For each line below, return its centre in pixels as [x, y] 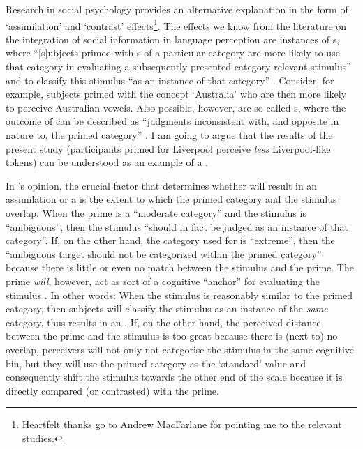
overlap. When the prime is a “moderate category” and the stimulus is [156, 212]
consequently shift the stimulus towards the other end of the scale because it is [174, 377]
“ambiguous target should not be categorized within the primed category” [164, 253]
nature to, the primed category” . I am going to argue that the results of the [169, 135]
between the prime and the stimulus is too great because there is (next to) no [172, 336]
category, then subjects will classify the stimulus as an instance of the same [167, 309]
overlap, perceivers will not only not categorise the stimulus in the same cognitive [180, 349]
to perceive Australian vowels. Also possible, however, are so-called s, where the [176, 107]
